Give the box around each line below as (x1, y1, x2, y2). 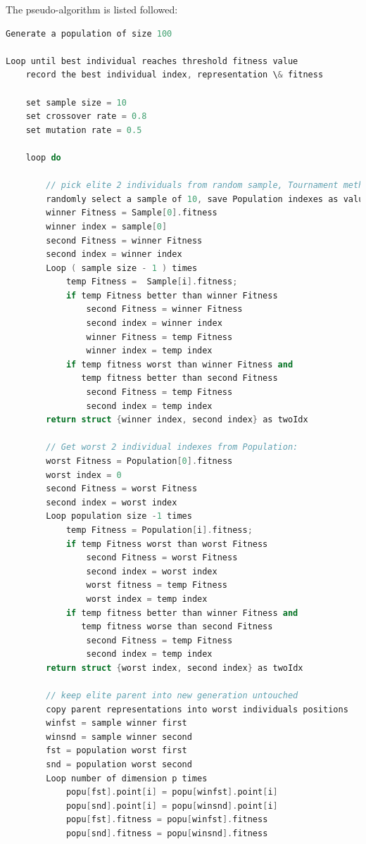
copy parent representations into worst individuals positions (46, 704, 348, 714)
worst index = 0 (46, 470, 122, 480)
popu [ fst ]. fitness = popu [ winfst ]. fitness (65, 814, 268, 825)
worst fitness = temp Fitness (86, 580, 228, 591)
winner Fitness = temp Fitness (86, 332, 233, 342)
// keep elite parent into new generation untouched (46, 691, 298, 701)
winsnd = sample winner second (46, 731, 192, 742)
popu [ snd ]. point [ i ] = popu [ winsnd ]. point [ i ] (65, 800, 278, 811)
